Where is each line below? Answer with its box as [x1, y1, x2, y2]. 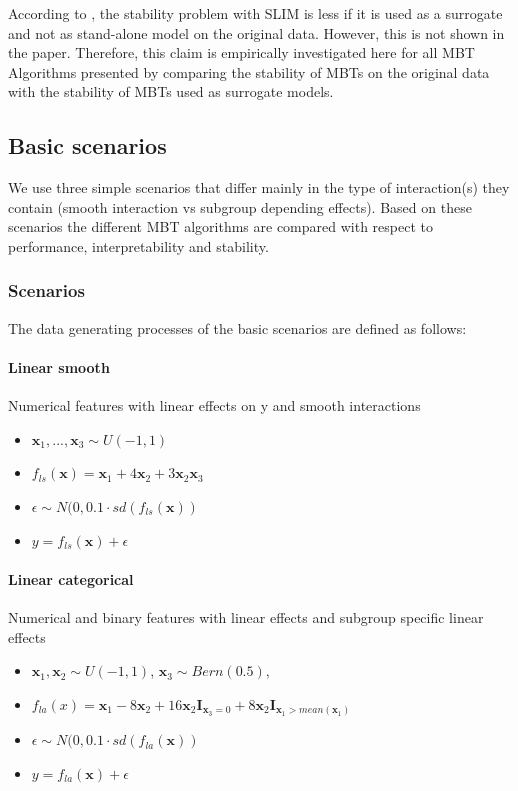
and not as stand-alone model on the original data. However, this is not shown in [8, 22, 505, 43]
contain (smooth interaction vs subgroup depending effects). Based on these [8, 196, 472, 217]
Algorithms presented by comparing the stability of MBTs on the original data [8, 61, 490, 82]
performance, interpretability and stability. [8, 235, 269, 256]
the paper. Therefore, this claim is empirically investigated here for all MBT [8, 42, 475, 63]
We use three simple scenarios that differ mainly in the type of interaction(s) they [8, 177, 510, 198]
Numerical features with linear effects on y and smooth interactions [8, 395, 421, 416]
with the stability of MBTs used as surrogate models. [8, 81, 334, 102]
